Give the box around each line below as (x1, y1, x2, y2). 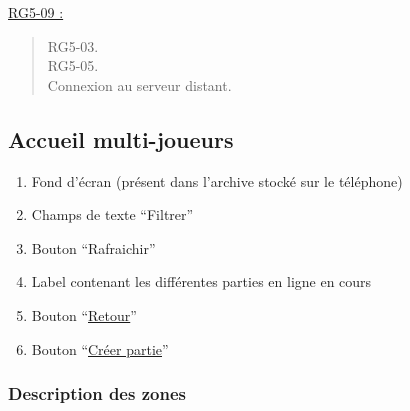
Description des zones (8, 381, 186, 406)
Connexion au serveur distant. (47, 74, 232, 95)
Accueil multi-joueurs (8, 123, 234, 154)
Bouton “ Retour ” (31, 304, 137, 325)
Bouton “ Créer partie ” (31, 338, 169, 359)
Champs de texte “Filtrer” (31, 204, 194, 225)
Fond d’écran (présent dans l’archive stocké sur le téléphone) (31, 170, 403, 191)
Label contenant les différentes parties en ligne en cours (31, 271, 372, 292)
